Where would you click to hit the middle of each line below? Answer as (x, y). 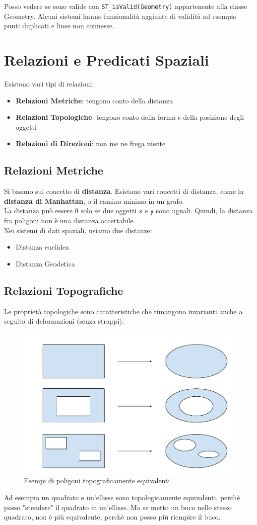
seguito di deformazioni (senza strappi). (64, 321)
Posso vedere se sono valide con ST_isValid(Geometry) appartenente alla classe (126, 6)
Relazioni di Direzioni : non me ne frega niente (91, 143)
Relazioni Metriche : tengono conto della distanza (94, 100)
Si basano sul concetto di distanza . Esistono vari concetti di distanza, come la (124, 191)
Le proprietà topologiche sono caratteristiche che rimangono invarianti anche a (123, 311)
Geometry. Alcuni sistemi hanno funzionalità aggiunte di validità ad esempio (120, 16)
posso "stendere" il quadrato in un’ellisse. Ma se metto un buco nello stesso (118, 507)
